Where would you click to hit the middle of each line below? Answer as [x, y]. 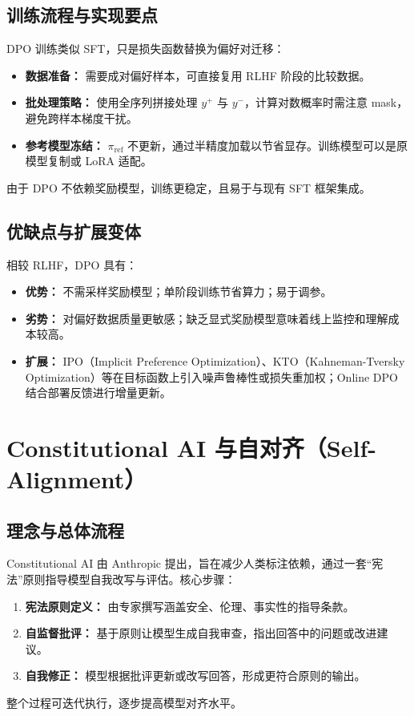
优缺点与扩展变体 [74, 231]
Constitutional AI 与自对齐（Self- [191, 447]
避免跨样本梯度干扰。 [81, 117]
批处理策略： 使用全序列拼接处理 [111, 102]
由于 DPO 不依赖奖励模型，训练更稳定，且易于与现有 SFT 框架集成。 [189, 187]
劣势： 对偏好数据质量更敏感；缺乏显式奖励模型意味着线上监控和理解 [207, 318]
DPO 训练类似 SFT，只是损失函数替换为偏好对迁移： [146, 49]
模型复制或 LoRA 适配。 [88, 161]
